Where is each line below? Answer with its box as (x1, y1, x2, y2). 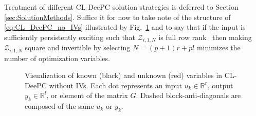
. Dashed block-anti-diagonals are (136, 90, 241, 101)
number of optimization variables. (4, 52, 110, 63)
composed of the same (25, 101, 94, 111)
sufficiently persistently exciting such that (4, 31, 136, 42)
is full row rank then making (158, 31, 252, 42)
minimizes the (196, 42, 241, 53)
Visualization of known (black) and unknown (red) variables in (25, 70, 223, 81)
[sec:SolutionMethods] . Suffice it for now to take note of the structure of (4, 11, 231, 22)
